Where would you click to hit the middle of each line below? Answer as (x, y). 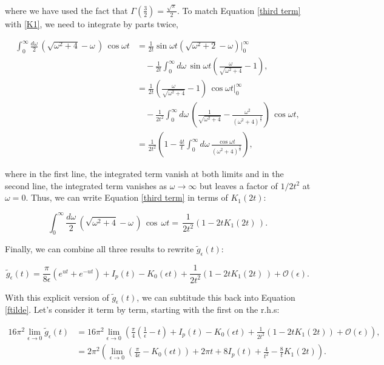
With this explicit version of (57, 297)
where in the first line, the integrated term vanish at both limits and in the (144, 174)
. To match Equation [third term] (239, 10)
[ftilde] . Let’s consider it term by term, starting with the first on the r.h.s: (142, 310)
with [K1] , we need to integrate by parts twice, (92, 23)
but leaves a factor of (238, 185)
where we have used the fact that (66, 10)
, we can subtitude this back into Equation (216, 297)
